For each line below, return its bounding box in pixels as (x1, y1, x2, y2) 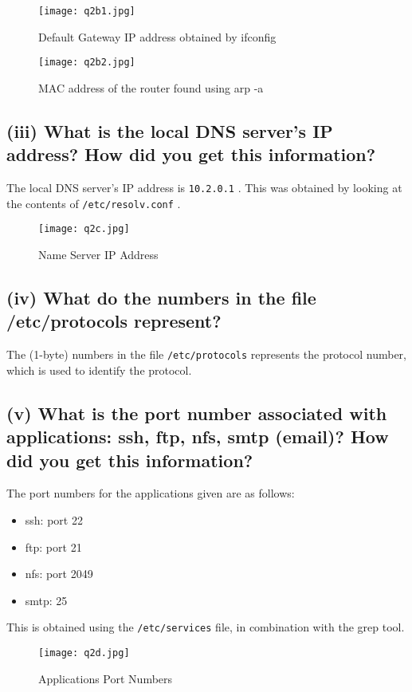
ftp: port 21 (25, 538, 82, 555)
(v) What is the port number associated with (6, 400, 387, 425)
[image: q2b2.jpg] (38, 57, 135, 69)
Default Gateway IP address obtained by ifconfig (38, 28, 277, 45)
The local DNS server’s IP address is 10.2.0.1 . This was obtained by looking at (6, 179, 402, 196)
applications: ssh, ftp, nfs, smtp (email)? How (6, 424, 389, 449)
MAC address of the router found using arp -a (38, 79, 264, 96)
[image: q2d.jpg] (38, 647, 130, 659)
